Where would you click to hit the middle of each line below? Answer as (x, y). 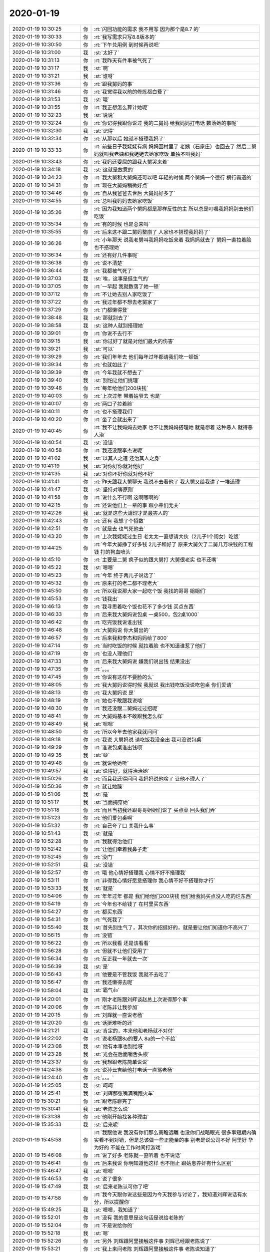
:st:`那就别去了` (112, 318)
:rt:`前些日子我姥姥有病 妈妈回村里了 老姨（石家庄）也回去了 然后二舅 (175, 146)
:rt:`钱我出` (106, 598)
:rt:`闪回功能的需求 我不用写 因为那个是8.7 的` (147, 29)
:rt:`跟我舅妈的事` (114, 84)
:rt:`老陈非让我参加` (116, 1007)
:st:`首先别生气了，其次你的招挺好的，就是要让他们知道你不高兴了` (172, 927)
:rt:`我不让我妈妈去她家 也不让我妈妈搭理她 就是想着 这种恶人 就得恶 (173, 427)
